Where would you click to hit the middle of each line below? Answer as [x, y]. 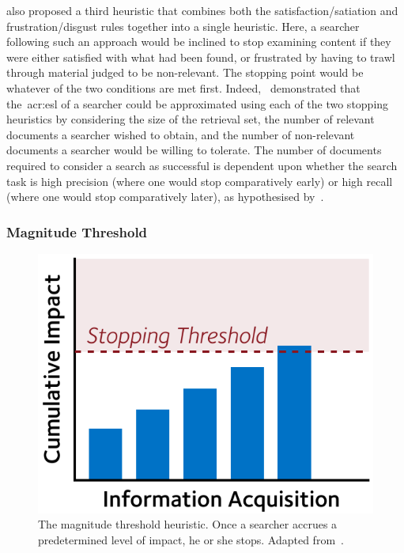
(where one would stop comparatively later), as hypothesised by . [165, 197]
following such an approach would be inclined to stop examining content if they [199, 42]
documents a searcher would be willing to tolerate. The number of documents [194, 150]
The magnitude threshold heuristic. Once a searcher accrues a [188, 524]
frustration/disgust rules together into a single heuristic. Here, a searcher [183, 26]
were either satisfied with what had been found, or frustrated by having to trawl [201, 57]
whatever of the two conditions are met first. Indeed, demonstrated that [183, 87]
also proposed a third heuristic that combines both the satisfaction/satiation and [202, 10]
